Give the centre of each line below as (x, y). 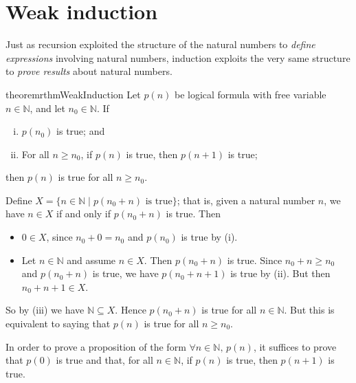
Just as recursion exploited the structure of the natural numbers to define (160, 44)
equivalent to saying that (58, 324)
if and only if (84, 214)
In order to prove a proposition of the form (96, 346)
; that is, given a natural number (246, 200)
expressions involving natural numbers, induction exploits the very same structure (178, 57)
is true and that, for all (104, 360)
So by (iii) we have (45, 310)
